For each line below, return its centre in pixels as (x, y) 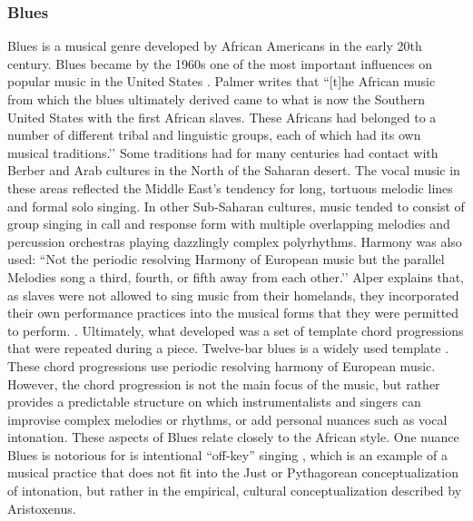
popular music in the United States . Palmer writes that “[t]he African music (222, 81)
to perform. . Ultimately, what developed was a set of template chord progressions (236, 330)
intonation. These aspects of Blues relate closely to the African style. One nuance (233, 437)
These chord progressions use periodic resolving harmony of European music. (222, 365)
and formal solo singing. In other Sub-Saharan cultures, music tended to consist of (236, 206)
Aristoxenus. (42, 508)
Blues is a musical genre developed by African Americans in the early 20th (215, 46)
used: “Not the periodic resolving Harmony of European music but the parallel (226, 259)
